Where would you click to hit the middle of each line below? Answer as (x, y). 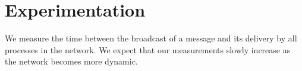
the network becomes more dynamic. (71, 61)
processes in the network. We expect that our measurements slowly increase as (148, 49)
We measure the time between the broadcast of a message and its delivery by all (151, 38)
